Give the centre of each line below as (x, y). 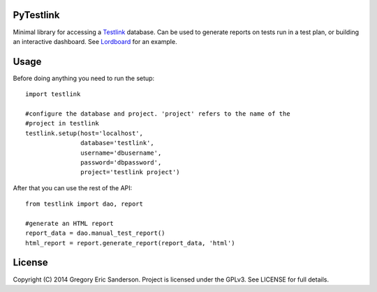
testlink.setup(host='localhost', (84, 133)
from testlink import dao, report (84, 204)
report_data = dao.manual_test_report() (95, 233)
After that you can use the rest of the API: (73, 187)
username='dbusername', (121, 153)
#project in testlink (62, 123)
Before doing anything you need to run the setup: (84, 78)
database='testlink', (118, 143)
